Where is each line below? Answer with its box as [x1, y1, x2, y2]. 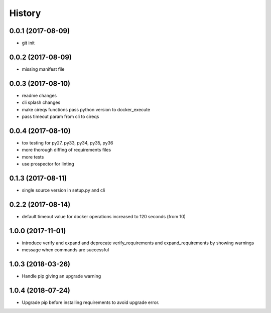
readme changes [22, 92, 57, 98]
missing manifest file [22, 66, 65, 72]
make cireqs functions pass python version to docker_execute [22, 106, 151, 112]
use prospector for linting [22, 161, 75, 167]
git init [22, 40, 35, 46]
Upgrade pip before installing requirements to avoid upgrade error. [22, 299, 160, 305]
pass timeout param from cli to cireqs [22, 113, 99, 120]
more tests [22, 153, 44, 160]
